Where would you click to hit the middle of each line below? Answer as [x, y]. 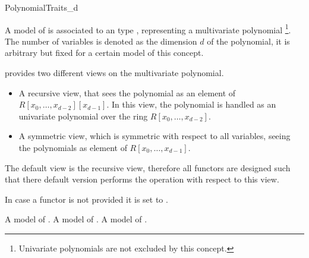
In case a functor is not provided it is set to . [86, 199]
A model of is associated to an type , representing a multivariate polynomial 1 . [148, 29]
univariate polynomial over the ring [83, 116]
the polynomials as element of [73, 147]
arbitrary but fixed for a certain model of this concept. [104, 53]
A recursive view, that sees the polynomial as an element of [127, 92]
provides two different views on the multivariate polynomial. [114, 73]
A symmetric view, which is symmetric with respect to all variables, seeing [154, 136]
